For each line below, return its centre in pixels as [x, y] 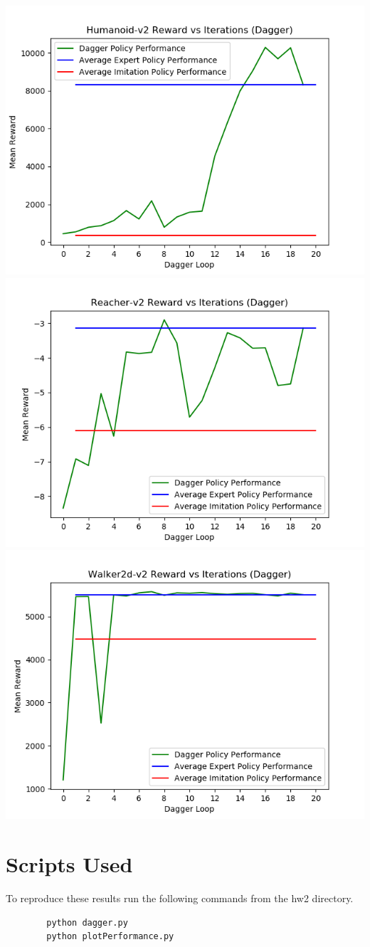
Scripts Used [69, 863]
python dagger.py [87, 922]
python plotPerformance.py [110, 937]
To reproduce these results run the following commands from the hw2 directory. [180, 898]
